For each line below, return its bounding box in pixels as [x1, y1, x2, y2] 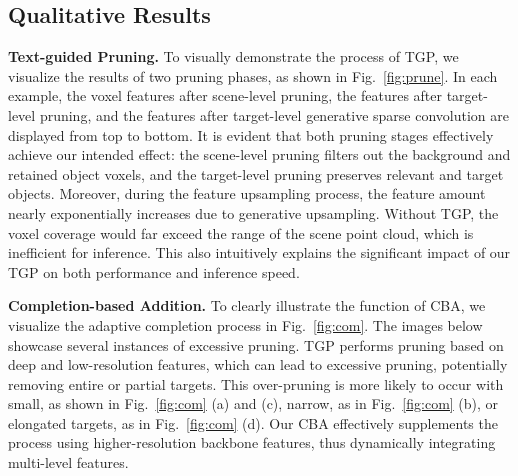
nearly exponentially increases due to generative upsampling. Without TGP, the [8, 202, 499, 223]
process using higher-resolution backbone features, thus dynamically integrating [8, 432, 496, 453]
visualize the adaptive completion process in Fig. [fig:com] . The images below [8, 314, 483, 335]
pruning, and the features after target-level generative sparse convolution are [39, 104, 510, 125]
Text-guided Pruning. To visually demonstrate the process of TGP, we [8, 46, 459, 67]
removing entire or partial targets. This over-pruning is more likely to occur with [8, 373, 504, 394]
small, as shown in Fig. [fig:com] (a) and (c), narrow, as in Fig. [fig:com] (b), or [8, 393, 499, 414]
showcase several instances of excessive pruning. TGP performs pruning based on [8, 334, 504, 355]
